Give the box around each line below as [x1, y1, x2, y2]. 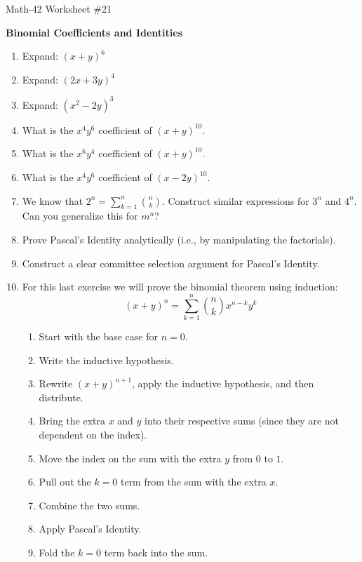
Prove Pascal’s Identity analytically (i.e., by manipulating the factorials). [22, 232, 336, 247]
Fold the [39, 544, 75, 559]
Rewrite [39, 376, 73, 391]
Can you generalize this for [22, 208, 138, 223]
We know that [22, 193, 83, 208]
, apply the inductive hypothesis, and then [132, 376, 314, 391]
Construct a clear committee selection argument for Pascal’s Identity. [22, 255, 320, 270]
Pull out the [39, 474, 91, 489]
